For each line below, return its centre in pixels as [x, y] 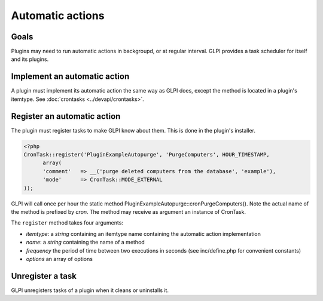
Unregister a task [44, 276]
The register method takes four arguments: [67, 223]
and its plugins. [30, 59]
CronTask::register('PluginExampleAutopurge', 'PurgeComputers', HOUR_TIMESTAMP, [147, 155]
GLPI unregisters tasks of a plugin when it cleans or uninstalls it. [90, 290]
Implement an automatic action [70, 77]
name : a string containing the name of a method [85, 242]
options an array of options [59, 259]
